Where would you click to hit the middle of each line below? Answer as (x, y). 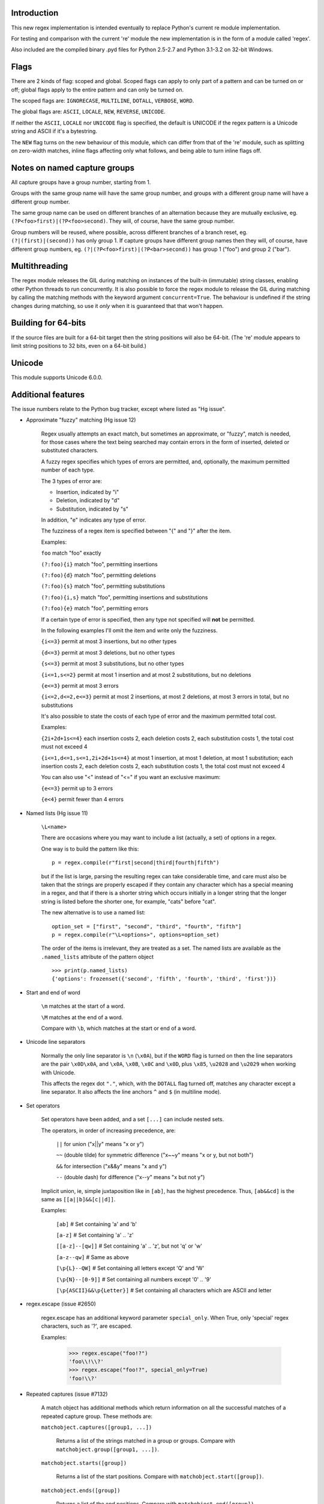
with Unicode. (58, 1072)
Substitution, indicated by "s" (92, 509)
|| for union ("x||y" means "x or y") (100, 1144)
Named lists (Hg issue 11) (57, 813)
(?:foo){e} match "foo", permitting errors (95, 608)
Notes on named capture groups (73, 168)
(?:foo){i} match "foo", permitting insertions (100, 564)
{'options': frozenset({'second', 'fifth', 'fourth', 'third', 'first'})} (164, 979)
